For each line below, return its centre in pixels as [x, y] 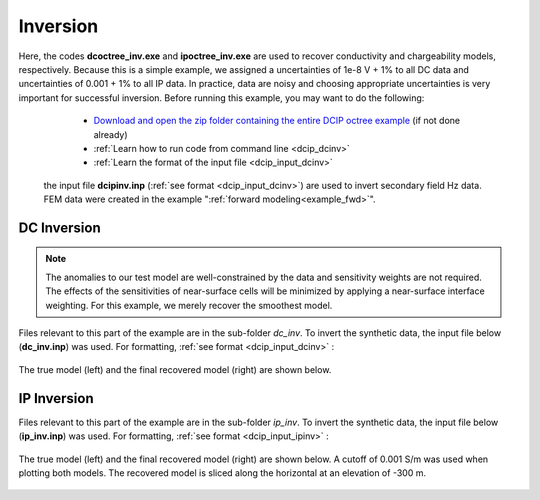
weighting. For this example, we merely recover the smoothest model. [189, 305]
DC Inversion [59, 227]
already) [111, 134]
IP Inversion [56, 398]
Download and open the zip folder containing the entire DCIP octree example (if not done [276, 121]
